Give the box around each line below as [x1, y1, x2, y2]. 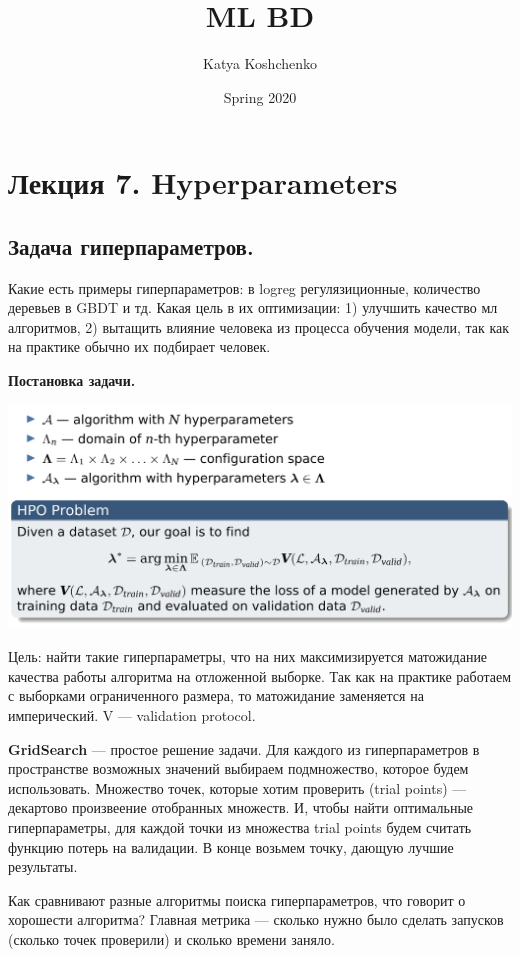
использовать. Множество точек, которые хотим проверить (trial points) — [8, 777, 467, 798]
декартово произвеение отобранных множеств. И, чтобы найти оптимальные [8, 797, 474, 818]
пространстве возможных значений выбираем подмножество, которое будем [8, 758, 469, 779]
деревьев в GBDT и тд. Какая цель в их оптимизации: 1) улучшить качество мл [8, 297, 498, 318]
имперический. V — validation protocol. [8, 704, 256, 725]
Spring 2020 [223, 86, 297, 107]
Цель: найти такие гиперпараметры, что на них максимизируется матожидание [8, 646, 488, 667]
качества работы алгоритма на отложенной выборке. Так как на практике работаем [8, 665, 512, 686]
